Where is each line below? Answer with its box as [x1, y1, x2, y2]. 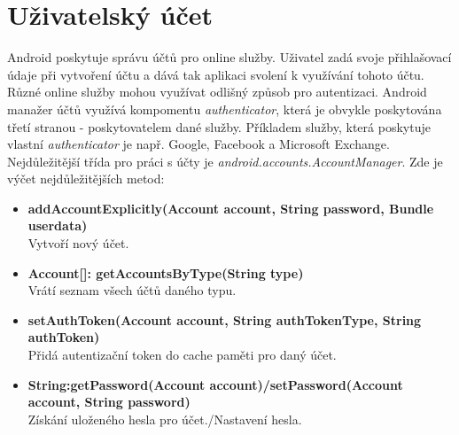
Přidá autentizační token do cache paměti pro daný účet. [27, 346, 337, 364]
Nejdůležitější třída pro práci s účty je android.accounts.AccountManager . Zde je [7, 151, 443, 170]
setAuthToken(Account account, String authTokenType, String [27, 310, 422, 329]
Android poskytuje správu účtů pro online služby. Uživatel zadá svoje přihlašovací [7, 48, 452, 66]
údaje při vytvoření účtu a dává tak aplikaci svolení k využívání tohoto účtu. [7, 65, 424, 83]
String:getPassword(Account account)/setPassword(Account [27, 375, 403, 393]
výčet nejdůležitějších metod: [7, 169, 165, 188]
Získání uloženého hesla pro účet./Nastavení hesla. [27, 409, 302, 428]
